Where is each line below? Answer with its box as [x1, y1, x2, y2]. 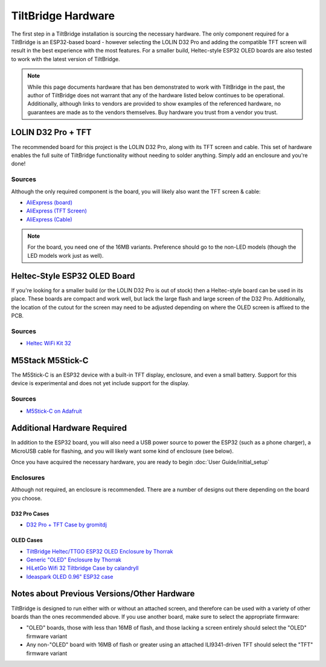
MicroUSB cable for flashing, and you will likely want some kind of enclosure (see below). [11, 447, 234, 455]
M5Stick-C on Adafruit [26, 407, 82, 415]
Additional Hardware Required [11, 423, 127, 433]
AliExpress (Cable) [26, 215, 72, 223]
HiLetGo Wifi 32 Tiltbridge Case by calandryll [26, 564, 139, 572]
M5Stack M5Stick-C [11, 355, 89, 365]
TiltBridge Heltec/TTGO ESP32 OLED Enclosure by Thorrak [26, 547, 173, 555]
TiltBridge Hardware [11, 9, 115, 22]
